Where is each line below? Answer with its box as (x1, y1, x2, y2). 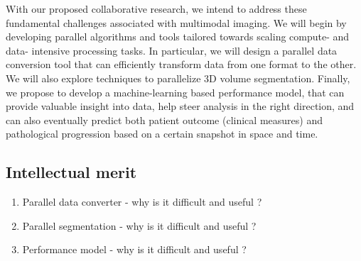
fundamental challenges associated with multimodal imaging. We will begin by (6, 15, 347, 30)
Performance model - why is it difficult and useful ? (22, 242, 247, 257)
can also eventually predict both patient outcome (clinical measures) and (6, 112, 323, 127)
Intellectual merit (6, 161, 137, 183)
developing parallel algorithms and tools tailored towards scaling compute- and (6, 29, 350, 44)
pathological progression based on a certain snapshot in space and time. (6, 126, 318, 141)
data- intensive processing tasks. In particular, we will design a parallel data (6, 43, 338, 57)
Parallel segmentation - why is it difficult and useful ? (22, 218, 257, 233)
